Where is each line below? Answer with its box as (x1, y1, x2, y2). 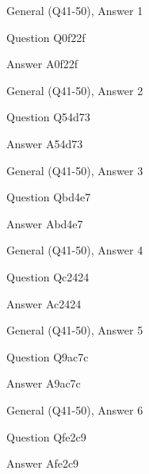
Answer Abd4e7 (6, 215, 83, 231)
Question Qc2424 (6, 268, 90, 285)
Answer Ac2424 (6, 295, 82, 312)
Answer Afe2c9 (6, 455, 79, 472)
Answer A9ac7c (6, 375, 81, 392)
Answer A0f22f (6, 55, 78, 72)
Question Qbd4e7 (6, 189, 91, 205)
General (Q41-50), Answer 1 (6, 2, 143, 18)
